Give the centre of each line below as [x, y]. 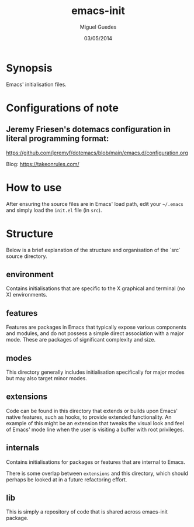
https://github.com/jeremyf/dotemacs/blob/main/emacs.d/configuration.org [97, 153]
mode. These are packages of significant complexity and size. [81, 340]
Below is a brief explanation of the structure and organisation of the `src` [93, 250]
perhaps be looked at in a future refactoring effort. [67, 479]
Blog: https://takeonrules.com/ [43, 164]
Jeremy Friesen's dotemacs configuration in [89, 130]
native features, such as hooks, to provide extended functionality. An [89, 417]
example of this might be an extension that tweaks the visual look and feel [95, 423]
